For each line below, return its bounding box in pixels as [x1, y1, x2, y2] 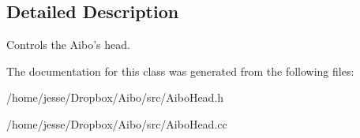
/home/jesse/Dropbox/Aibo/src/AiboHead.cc [6, 115, 227, 132]
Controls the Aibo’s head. [6, 36, 130, 53]
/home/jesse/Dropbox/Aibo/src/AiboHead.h [6, 89, 224, 106]
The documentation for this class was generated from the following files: [6, 62, 354, 79]
